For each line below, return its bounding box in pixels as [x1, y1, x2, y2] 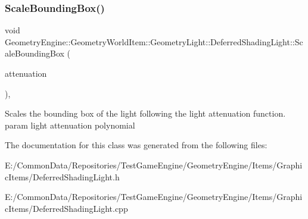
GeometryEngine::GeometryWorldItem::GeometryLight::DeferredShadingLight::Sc [5, 35, 303, 48]
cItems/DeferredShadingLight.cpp [5, 202, 128, 214]
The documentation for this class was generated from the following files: [5, 139, 267, 151]
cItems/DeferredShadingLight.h [5, 170, 120, 183]
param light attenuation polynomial [5, 118, 135, 131]
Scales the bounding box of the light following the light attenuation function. [5, 107, 286, 120]
